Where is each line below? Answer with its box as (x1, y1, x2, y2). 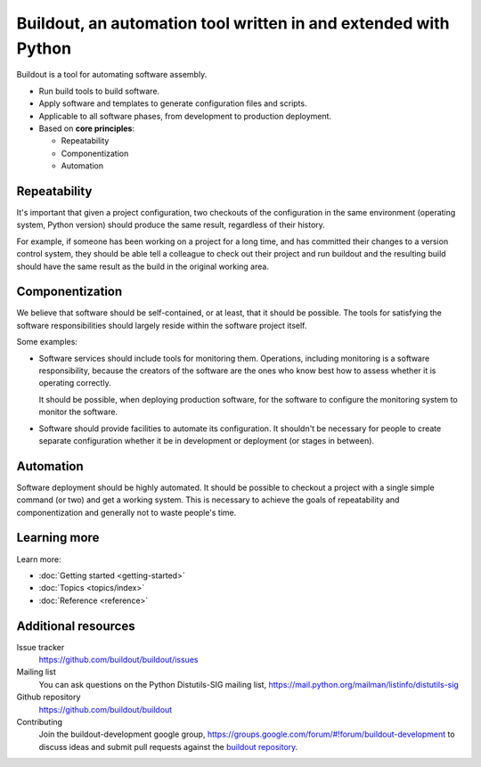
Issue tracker (16, 641, 65, 652)
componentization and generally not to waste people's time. (16, 507, 237, 518)
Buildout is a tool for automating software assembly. (16, 69, 208, 80)
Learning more (16, 530, 100, 545)
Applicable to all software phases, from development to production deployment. (38, 110, 332, 121)
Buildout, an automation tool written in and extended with (16, 13, 450, 33)
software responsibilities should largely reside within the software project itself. (16, 320, 307, 330)
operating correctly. (38, 378, 111, 388)
